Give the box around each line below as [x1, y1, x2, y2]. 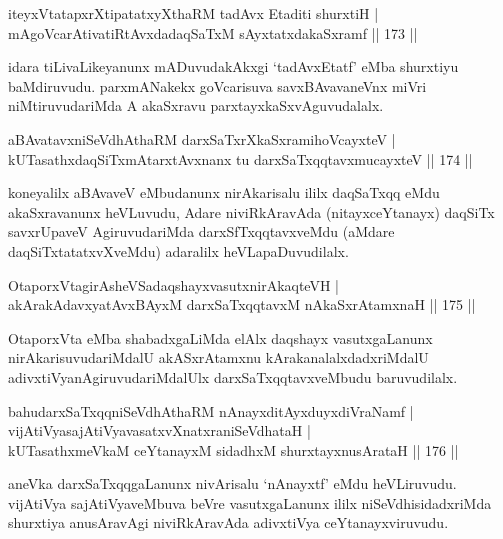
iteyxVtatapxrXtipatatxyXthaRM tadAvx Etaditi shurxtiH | [8, 3, 379, 23]
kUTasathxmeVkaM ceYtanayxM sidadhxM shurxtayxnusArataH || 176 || [8, 439, 459, 460]
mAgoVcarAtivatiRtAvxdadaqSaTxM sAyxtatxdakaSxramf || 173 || [8, 22, 418, 43]
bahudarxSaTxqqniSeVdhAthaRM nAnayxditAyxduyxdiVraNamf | [8, 400, 414, 421]
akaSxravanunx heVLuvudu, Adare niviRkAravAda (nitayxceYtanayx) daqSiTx [8, 201, 495, 222]
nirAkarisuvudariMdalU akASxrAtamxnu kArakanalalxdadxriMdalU [8, 347, 429, 368]
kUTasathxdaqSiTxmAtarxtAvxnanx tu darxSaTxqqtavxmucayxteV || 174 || [8, 148, 473, 169]
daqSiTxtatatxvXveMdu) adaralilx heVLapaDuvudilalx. [8, 240, 349, 261]
